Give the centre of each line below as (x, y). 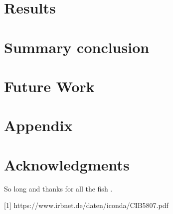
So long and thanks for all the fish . (58, 188)
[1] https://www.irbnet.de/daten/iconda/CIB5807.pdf (86, 205)
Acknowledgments (67, 164)
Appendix (38, 125)
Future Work (49, 86)
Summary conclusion (77, 47)
